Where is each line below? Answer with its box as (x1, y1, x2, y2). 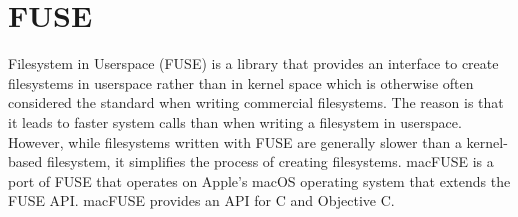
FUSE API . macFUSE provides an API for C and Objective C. (8, 190, 395, 211)
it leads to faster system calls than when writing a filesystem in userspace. (8, 111, 462, 132)
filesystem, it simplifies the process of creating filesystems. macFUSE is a (46, 151, 494, 172)
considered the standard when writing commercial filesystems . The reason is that (8, 92, 504, 113)
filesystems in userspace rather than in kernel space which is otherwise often (8, 72, 474, 93)
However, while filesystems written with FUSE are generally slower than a (8, 131, 462, 152)
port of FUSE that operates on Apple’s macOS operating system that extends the (8, 170, 511, 191)
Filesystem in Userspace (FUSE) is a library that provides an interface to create (8, 53, 499, 74)
